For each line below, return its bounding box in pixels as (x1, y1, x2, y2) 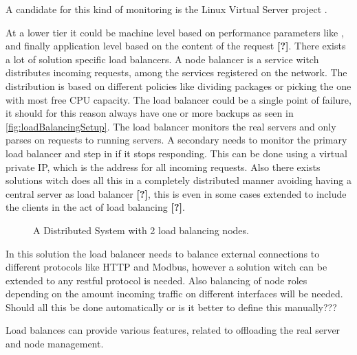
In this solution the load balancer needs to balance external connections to (6, 246, 320, 260)
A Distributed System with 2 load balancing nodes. (33, 222, 249, 237)
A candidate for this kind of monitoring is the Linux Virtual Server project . (6, 2, 327, 16)
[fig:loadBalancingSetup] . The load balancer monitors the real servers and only (6, 119, 336, 133)
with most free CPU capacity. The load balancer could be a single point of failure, (6, 92, 351, 106)
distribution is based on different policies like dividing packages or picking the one (6, 78, 351, 93)
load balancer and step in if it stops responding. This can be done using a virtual (6, 146, 347, 160)
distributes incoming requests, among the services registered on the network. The (6, 65, 347, 80)
